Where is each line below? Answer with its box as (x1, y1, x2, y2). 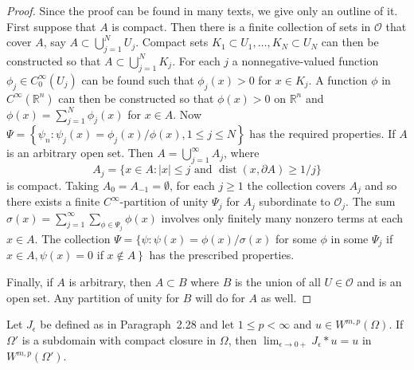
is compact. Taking (6, 176, 99, 193)
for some (275, 230, 317, 246)
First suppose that (6, 18, 96, 34)
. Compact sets (135, 33, 209, 50)
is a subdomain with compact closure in (21, 331, 217, 348)
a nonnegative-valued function (232, 52, 379, 69)
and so (365, 176, 397, 193)
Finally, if (6, 274, 53, 290)
